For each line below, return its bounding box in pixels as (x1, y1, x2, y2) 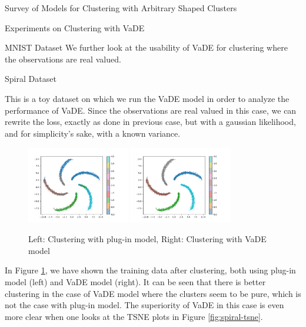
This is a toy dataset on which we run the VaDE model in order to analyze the (5, 92, 290, 104)
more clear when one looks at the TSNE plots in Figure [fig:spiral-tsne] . (5, 310, 263, 322)
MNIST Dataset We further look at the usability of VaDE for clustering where (5, 41, 288, 54)
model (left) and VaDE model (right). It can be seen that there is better (5, 275, 266, 288)
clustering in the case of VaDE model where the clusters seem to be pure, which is (5, 287, 301, 299)
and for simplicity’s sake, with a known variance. (5, 127, 181, 139)
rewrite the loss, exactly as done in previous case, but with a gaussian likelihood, (5, 115, 296, 128)
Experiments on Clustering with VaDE (5, 21, 145, 34)
